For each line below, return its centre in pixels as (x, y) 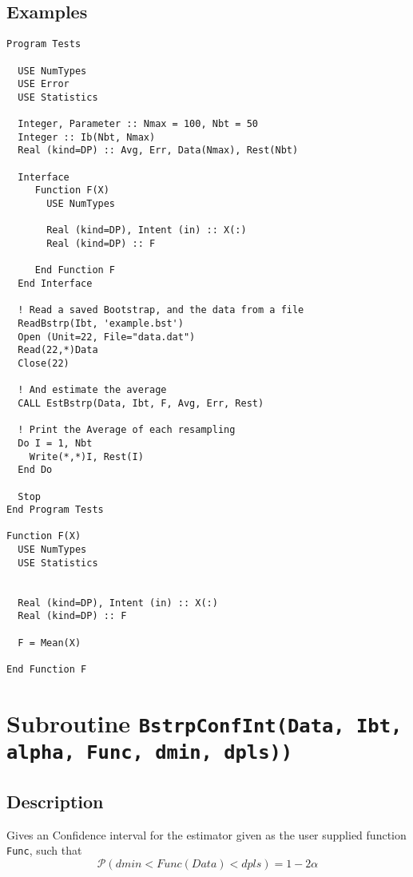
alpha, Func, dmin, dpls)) (150, 753)
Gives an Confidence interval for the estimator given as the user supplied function (206, 834)
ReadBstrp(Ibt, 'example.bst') (101, 323)
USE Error (44, 84)
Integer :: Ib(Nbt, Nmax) (87, 137)
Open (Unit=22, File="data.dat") (107, 337)
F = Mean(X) (50, 643)
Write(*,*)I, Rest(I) (86, 456)
